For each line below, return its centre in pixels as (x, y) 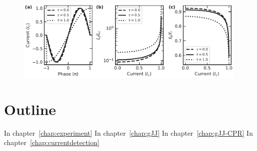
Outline (30, 109)
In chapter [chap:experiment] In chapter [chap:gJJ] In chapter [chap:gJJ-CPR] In (128, 132)
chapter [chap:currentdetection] (52, 142)
